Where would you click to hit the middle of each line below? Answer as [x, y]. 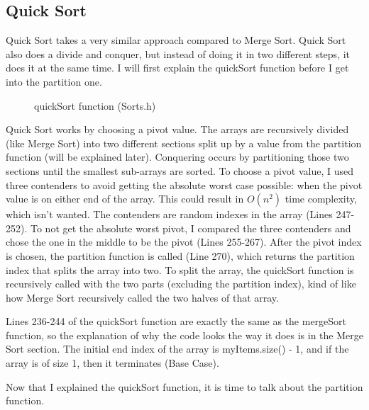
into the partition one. [54, 81]
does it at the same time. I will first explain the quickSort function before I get [177, 68]
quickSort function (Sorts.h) [95, 105]
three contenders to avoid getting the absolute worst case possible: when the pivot [184, 184]
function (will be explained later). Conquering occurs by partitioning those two [177, 157]
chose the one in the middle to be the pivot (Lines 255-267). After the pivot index [184, 242]
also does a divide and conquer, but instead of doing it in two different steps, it [178, 53]
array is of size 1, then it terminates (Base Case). [112, 363]
